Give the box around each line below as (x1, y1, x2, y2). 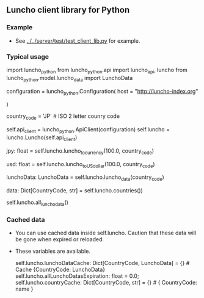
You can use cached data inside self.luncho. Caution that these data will (15, 229, 197, 237)
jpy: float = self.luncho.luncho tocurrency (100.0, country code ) (6, 147, 155, 156)
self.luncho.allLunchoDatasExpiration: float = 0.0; (15, 272, 139, 280)
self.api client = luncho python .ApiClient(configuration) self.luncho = (6, 126, 170, 134)
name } (15, 285, 34, 293)
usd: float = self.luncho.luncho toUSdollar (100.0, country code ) (6, 160, 155, 169)
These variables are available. (15, 247, 90, 255)
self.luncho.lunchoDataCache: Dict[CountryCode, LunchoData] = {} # (15, 260, 190, 267)
